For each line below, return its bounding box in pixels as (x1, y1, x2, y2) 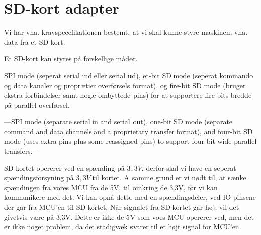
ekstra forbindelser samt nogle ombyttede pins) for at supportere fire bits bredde (4, 90, 252, 100)
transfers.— (4, 146, 40, 156)
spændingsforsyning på (4, 172, 74, 183)
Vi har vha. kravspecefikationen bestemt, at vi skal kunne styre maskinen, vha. (4, 27, 248, 37)
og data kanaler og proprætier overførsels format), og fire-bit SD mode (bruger (4, 80, 246, 90)
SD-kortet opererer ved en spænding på (4, 162, 125, 173)
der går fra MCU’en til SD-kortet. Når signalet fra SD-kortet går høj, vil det (4, 202, 239, 212)
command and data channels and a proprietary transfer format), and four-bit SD (4, 126, 253, 136)
